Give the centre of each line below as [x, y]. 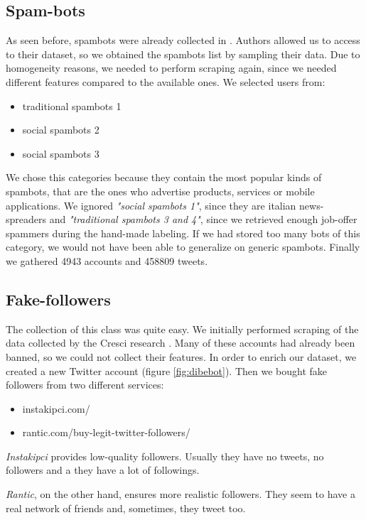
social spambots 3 [61, 153]
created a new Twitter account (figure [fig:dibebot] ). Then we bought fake [167, 370]
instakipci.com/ [56, 408]
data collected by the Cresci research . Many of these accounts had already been [181, 343]
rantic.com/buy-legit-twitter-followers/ [106, 432]
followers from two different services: [85, 385]
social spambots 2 [61, 130]
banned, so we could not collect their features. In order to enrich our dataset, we [181, 356]
